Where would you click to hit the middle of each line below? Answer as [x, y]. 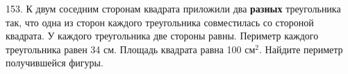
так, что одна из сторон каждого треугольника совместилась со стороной [160, 22]
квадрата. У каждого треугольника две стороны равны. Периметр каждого [162, 36]
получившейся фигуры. [55, 63]
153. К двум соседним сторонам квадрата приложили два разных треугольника [173, 8]
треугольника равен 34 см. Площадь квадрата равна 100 [124, 49]
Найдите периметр [304, 49]
